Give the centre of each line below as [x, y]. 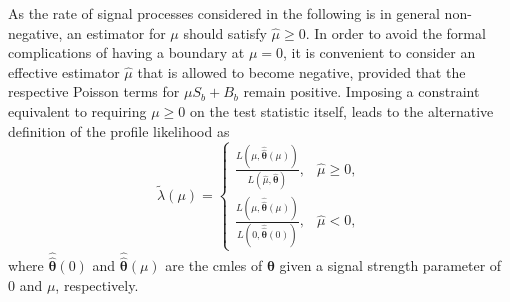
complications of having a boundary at [126, 52]
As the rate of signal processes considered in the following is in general [224, 13]
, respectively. [97, 285]
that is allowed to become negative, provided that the [301, 71]
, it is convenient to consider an [379, 52]
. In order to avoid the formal [395, 32]
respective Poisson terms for [94, 91]
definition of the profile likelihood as [119, 130]
